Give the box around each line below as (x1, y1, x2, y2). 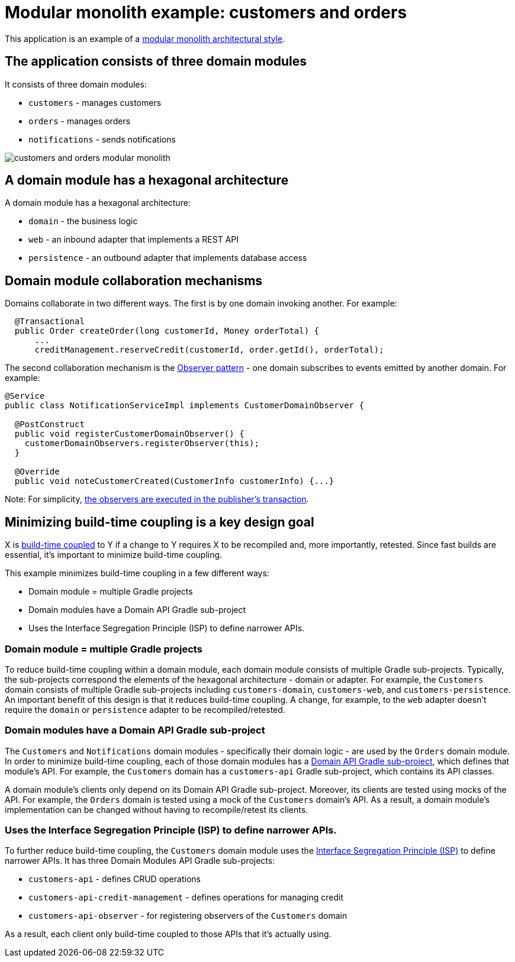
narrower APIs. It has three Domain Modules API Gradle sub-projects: (5, 856, 275, 866)
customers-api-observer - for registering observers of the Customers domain (28, 911, 347, 921)
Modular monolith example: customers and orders (5, 2, 407, 22)
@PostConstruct (14, 419, 85, 430)
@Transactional (14, 317, 85, 327)
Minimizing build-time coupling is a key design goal (5, 514, 314, 530)
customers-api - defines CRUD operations (28, 874, 201, 884)
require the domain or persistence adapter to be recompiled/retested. (5, 704, 285, 715)
